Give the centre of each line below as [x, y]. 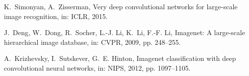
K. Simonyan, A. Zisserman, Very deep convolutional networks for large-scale [121, 6]
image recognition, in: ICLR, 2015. [56, 16]
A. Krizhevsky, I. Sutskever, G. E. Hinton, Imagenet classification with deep [120, 58]
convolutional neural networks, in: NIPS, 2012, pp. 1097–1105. [97, 67]
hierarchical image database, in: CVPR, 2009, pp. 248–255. [92, 42]
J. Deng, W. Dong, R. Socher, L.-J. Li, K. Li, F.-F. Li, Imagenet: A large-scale [124, 32]
